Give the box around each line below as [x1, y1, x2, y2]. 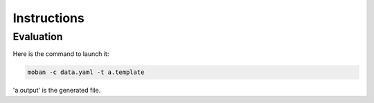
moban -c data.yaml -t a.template [27, 68, 145, 76]
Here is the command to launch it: [12, 50, 109, 58]
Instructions [12, 10, 84, 26]
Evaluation [12, 30, 63, 43]
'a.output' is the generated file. [12, 86, 101, 95]
